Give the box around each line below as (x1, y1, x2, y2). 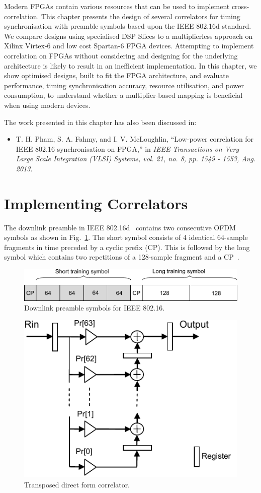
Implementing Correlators (4, 193, 188, 213)
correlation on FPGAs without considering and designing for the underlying (4, 50, 238, 60)
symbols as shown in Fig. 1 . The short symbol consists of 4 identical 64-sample (4, 232, 248, 242)
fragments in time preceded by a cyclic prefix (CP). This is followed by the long (4, 241, 250, 252)
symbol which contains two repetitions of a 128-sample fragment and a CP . (4, 252, 239, 262)
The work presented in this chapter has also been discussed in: (4, 116, 197, 127)
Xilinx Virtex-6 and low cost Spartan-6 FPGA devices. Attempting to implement (4, 40, 254, 51)
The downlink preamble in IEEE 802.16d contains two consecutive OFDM (4, 222, 236, 232)
